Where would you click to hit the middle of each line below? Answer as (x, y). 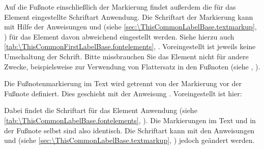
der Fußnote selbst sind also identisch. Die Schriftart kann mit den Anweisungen (129, 130)
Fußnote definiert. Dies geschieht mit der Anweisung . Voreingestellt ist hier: (123, 93)
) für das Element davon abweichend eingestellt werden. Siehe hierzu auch (119, 36)
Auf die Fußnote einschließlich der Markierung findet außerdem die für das (120, 7)
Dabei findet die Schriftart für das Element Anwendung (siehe (101, 110)
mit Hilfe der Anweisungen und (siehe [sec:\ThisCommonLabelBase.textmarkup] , (130, 27)
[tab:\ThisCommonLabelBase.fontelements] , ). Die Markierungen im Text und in (130, 120)
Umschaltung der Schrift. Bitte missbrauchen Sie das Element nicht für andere (126, 56)
